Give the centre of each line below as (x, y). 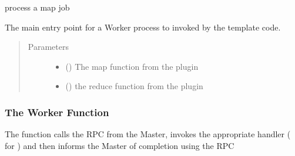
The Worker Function (57, 112)
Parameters (48, 47)
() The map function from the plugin (132, 66)
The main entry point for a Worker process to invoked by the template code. (143, 27)
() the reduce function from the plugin (134, 86)
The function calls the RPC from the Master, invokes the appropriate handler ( (148, 134)
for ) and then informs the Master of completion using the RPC (120, 145)
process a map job (37, 7)
